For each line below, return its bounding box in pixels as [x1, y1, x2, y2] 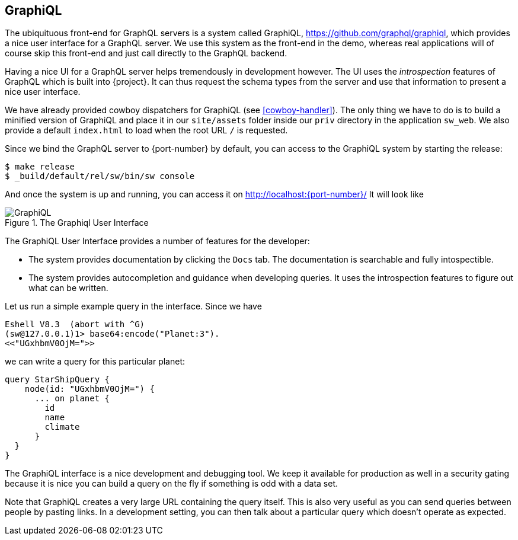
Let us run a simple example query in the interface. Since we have [5, 301, 262, 312]
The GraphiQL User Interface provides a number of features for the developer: [5, 236, 310, 247]
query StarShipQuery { [5, 375, 110, 385]
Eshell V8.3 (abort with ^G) [5, 319, 145, 330]
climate [44, 422, 80, 432]
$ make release [5, 162, 75, 172]
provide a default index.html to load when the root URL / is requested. [5, 125, 288, 136]
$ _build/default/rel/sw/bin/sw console [5, 171, 195, 181]
